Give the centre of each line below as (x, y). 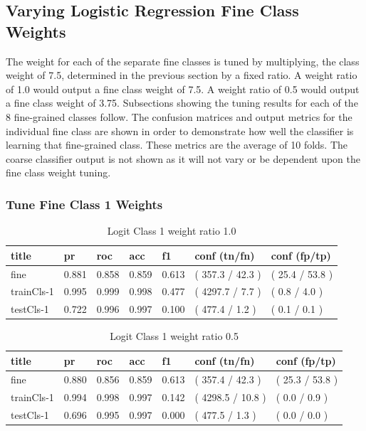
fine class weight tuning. (58, 172)
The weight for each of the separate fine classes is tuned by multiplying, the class (183, 61)
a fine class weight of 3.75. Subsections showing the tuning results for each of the (182, 103)
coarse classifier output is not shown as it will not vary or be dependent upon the (183, 158)
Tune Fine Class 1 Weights (84, 204)
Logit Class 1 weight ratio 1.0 (172, 231)
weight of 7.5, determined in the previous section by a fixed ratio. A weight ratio (182, 75)
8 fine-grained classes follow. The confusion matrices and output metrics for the (179, 116)
